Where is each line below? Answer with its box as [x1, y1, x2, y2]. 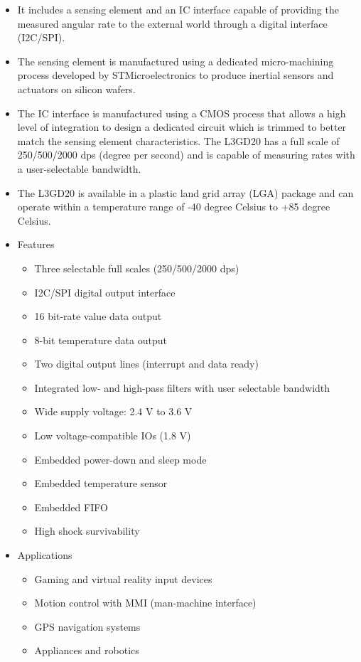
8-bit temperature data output [34, 332, 167, 347]
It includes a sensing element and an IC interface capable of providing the [17, 2, 339, 16]
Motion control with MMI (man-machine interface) [34, 595, 257, 610]
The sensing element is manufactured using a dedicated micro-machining [17, 53, 334, 68]
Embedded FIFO [34, 499, 108, 514]
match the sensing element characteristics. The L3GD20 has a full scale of [17, 133, 340, 148]
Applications [17, 548, 72, 562]
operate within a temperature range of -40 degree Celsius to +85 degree [17, 199, 330, 214]
